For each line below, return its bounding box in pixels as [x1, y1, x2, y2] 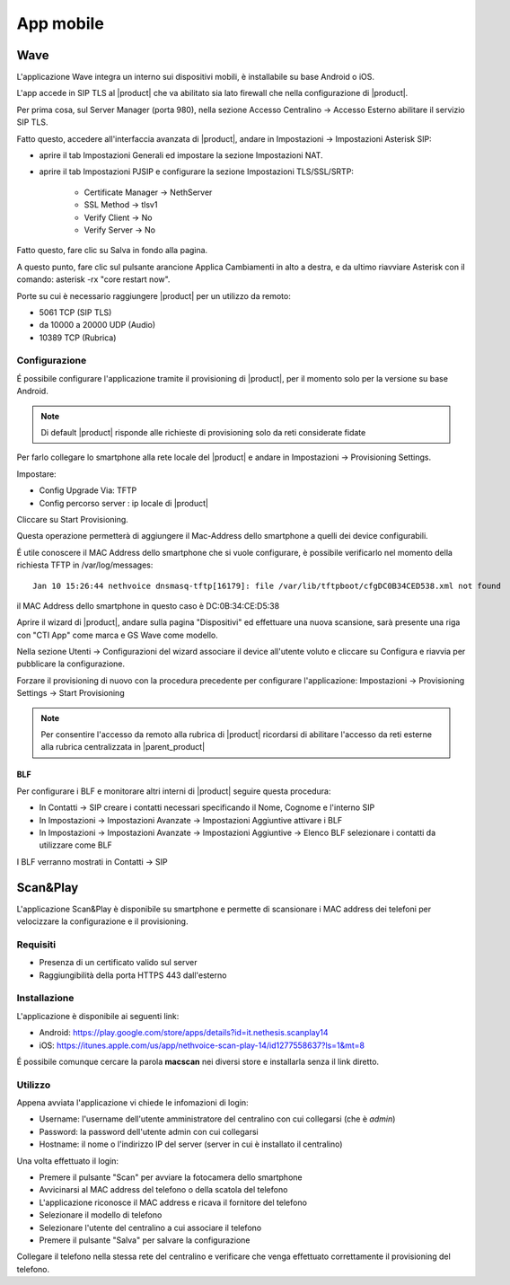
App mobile [16, 13, 105, 33]
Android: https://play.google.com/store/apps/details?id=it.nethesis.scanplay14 [39, 1027, 329, 1038]
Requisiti [16, 938, 57, 951]
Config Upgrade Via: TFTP [39, 485, 137, 496]
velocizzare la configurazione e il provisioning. [16, 916, 189, 927]
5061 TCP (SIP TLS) [39, 306, 112, 318]
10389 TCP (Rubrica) [39, 332, 117, 343]
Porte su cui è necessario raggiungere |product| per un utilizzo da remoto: [16, 290, 291, 301]
